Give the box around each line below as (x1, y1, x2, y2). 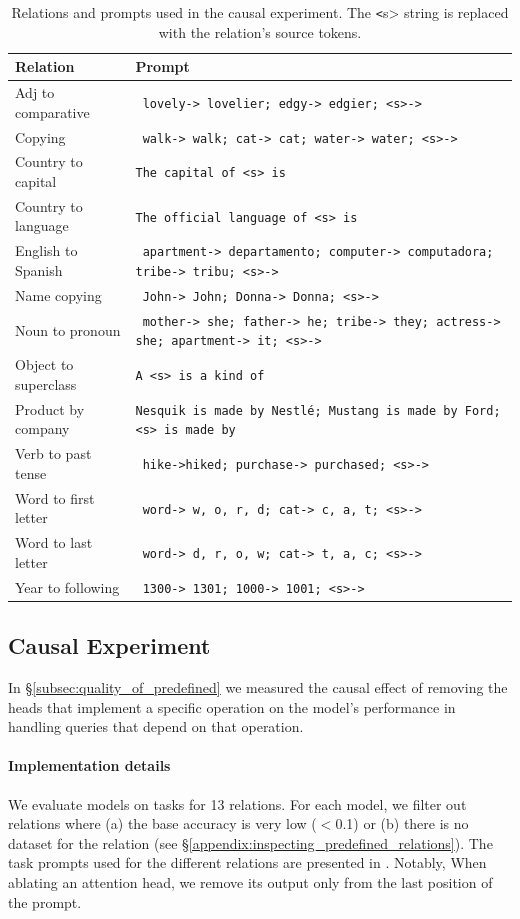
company (15, 418, 70, 439)
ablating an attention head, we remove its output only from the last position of (8, 871, 493, 892)
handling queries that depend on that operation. (8, 716, 304, 737)
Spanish (15, 259, 63, 280)
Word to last (15, 532, 93, 553)
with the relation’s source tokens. (158, 21, 362, 42)
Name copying (15, 284, 102, 305)
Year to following (15, 576, 120, 597)
